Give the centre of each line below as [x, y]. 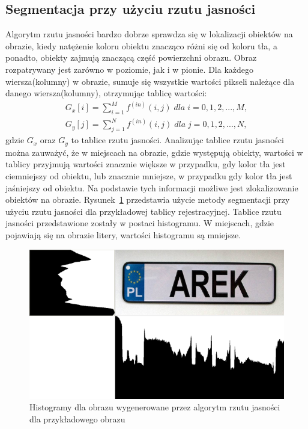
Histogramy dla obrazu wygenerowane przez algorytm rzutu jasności [155, 407]
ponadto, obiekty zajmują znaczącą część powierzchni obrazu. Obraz [131, 57]
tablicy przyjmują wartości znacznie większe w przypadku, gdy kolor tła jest [146, 164]
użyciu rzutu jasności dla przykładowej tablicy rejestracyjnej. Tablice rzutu [143, 211]
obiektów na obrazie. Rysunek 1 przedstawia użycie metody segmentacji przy [148, 199]
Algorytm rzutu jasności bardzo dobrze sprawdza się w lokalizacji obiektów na [149, 34]
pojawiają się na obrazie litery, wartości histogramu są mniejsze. [123, 234]
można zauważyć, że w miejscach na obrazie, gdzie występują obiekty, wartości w [154, 152]
